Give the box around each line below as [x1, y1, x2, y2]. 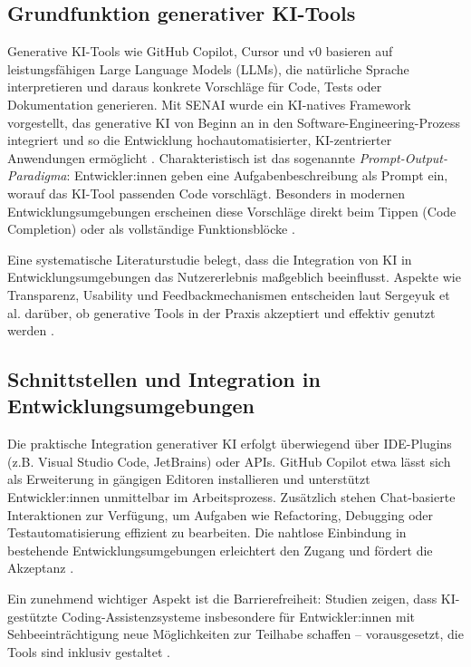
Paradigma [7, 166, 67, 185]
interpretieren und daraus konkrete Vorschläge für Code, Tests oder [7, 77, 382, 96]
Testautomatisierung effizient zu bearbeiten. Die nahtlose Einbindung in [7, 523, 407, 542]
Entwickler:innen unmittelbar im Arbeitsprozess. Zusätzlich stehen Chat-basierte [7, 488, 456, 507]
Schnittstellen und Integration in [7, 365, 321, 393]
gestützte [7, 606, 58, 625]
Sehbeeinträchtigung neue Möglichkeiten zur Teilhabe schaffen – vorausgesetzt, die [7, 624, 464, 643]
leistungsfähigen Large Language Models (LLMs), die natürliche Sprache [7, 59, 409, 78]
